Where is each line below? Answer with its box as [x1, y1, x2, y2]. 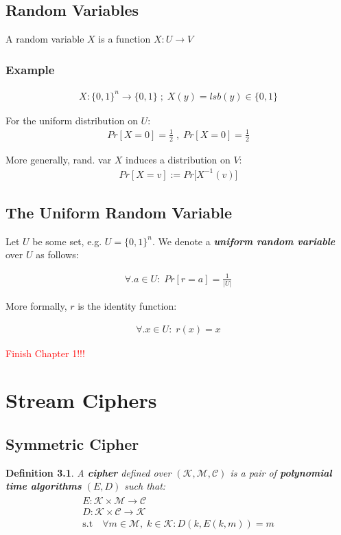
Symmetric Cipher [5, 433, 139, 454]
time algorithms [5, 479, 82, 493]
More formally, [5, 298, 67, 312]
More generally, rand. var [5, 152, 112, 166]
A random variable [5, 32, 84, 46]
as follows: [36, 247, 79, 262]
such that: [124, 479, 166, 493]
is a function [98, 32, 151, 46]
